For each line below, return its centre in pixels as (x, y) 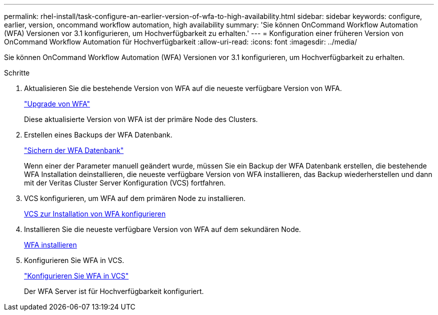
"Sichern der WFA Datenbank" (74, 150)
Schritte (17, 73)
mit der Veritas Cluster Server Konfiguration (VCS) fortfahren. (125, 183)
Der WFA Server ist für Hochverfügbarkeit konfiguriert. (114, 291)
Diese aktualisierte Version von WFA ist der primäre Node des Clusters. (141, 119)
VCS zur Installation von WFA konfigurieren (95, 214)
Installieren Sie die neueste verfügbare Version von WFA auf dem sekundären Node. (162, 229)
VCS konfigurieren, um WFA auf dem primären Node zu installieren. (135, 198)
